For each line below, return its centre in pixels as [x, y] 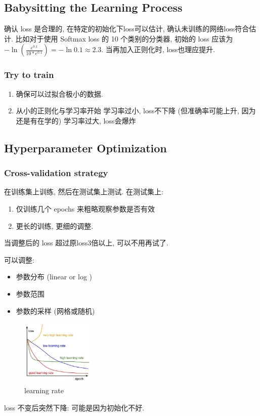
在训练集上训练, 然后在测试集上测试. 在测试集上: [84, 192]
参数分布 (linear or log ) [54, 277]
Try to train [29, 75]
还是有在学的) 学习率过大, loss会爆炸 [76, 120]
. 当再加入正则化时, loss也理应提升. [158, 49]
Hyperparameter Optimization [85, 148]
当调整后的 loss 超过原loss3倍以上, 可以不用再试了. [86, 243]
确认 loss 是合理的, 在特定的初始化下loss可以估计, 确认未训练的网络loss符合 [127, 29]
